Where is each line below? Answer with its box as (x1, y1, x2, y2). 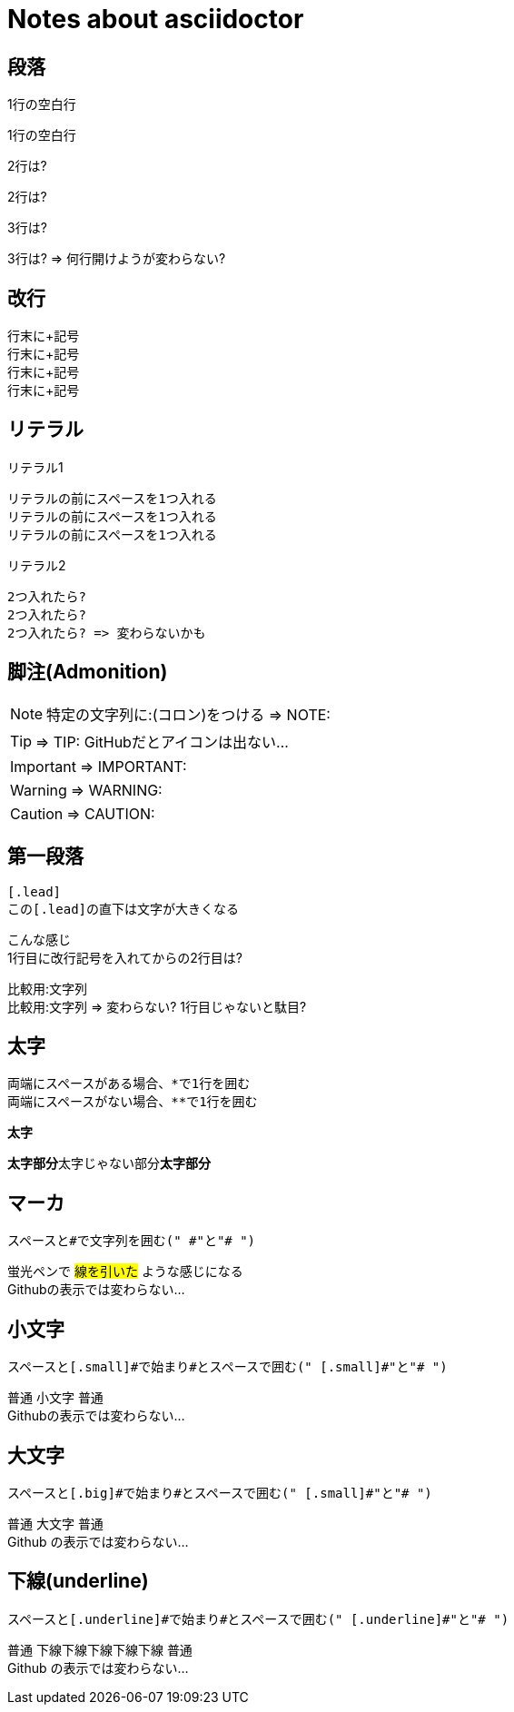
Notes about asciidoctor (7, 4, 304, 35)
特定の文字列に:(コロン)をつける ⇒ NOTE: (46, 705, 331, 724)
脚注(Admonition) (7, 660, 168, 684)
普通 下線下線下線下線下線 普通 (7, 1641, 193, 1658)
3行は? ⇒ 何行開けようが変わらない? (7, 251, 226, 267)
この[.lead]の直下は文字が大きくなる (7, 901, 240, 916)
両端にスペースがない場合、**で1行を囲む (7, 1094, 258, 1110)
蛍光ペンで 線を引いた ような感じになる (7, 1263, 243, 1280)
